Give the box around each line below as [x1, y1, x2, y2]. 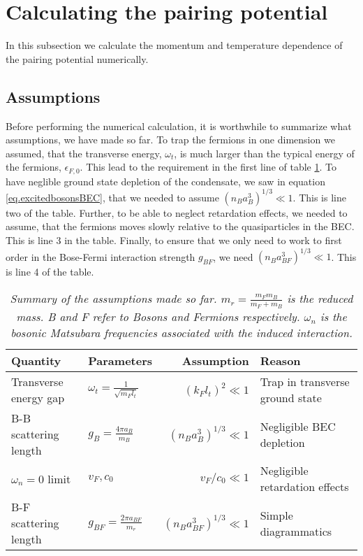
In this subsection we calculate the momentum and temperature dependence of [6, 38, 343, 52]
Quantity [11, 352, 61, 369]
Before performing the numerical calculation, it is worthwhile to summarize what [6, 118, 352, 133]
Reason [260, 352, 301, 369]
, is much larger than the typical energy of [174, 145, 355, 160]
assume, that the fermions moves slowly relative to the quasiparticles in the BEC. [6, 219, 355, 234]
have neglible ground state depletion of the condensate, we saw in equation [6, 173, 325, 188]
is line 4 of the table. [6, 264, 94, 279]
